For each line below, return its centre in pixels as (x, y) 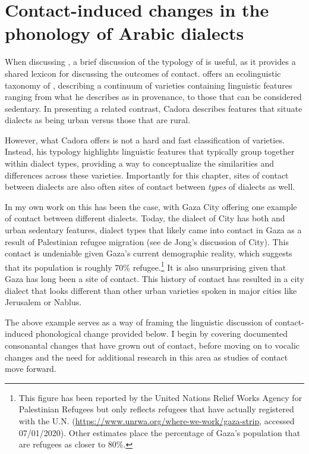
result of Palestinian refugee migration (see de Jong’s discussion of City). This (147, 241)
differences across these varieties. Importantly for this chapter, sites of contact (147, 175)
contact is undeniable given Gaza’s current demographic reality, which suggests (149, 253)
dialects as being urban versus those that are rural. (98, 120)
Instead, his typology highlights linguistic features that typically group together (150, 151)
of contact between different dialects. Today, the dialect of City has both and (145, 218)
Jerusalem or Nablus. (43, 302)
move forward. (31, 369)
